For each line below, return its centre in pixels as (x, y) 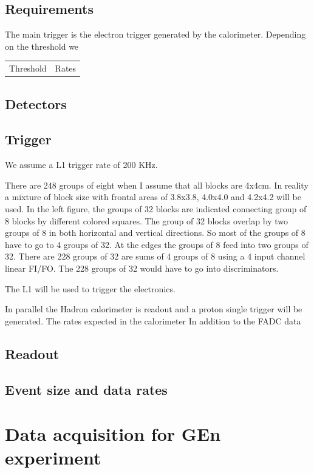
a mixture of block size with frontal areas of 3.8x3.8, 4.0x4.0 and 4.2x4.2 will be (153, 197)
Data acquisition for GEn (113, 434)
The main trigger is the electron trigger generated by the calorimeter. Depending (155, 34)
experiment (53, 458)
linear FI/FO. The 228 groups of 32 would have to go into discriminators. (142, 268)
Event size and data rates (86, 389)
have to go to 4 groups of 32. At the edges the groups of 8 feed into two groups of (157, 244)
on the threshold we (42, 46)
